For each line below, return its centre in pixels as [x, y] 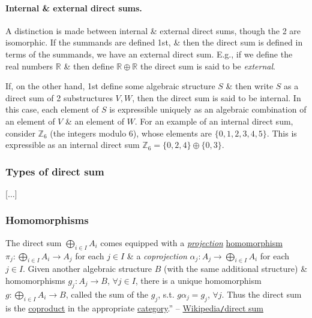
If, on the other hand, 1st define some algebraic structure [110, 86]
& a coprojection [157, 255]
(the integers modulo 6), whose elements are [131, 133]
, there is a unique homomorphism [198, 280]
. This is [282, 133]
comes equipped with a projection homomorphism [191, 242]
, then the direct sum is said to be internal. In [217, 97]
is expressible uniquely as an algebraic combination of [208, 109]
